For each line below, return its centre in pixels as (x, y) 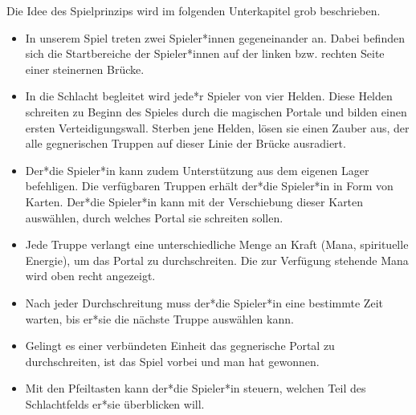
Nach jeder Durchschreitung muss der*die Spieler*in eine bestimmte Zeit (204, 302)
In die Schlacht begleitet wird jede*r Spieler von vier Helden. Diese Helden (209, 96)
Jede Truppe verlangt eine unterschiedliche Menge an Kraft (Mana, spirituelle (217, 244)
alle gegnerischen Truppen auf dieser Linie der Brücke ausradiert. (186, 143)
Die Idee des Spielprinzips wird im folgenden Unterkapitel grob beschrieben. (194, 10)
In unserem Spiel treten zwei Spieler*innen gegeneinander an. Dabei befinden (215, 37)
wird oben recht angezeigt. (90, 276)
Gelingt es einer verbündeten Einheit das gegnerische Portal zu (180, 346)
